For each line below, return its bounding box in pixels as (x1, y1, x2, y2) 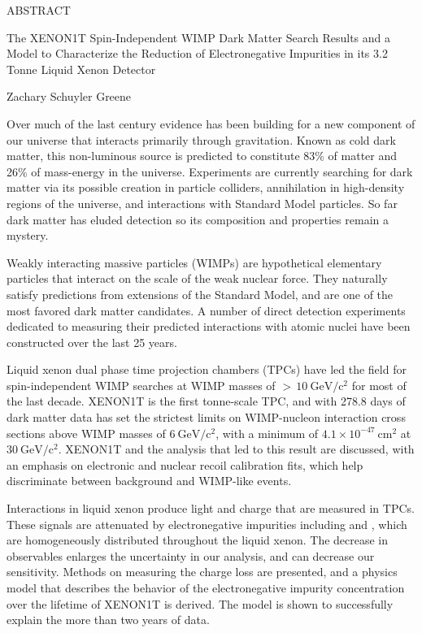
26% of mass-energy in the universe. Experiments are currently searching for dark (7, 163, 413, 180)
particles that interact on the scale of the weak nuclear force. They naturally (7, 270, 388, 287)
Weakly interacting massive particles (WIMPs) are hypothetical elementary (7, 254, 382, 271)
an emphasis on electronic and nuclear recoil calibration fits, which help (7, 456, 363, 473)
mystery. (7, 227, 49, 244)
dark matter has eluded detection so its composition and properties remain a (7, 210, 389, 228)
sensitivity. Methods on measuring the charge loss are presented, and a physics (7, 563, 398, 580)
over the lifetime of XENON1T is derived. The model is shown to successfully (7, 595, 394, 612)
